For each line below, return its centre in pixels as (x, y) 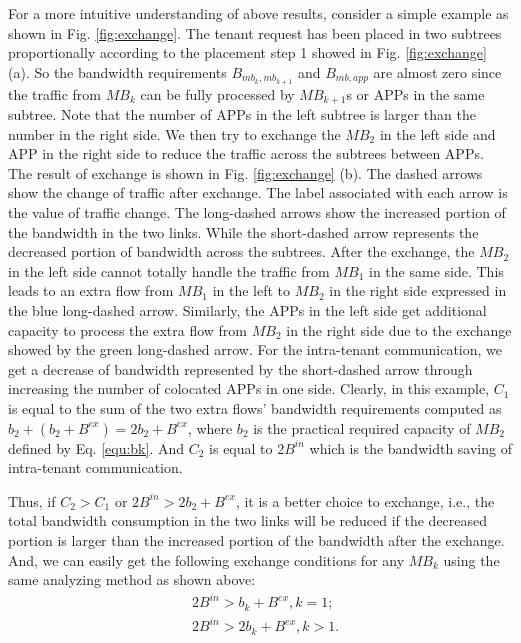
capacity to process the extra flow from (128, 329)
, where (210, 427)
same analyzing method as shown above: (132, 579)
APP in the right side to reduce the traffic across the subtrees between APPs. (246, 153)
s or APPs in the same (415, 93)
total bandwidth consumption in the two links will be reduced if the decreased (248, 520)
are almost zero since (437, 71)
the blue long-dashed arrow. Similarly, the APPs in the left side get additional (247, 310)
